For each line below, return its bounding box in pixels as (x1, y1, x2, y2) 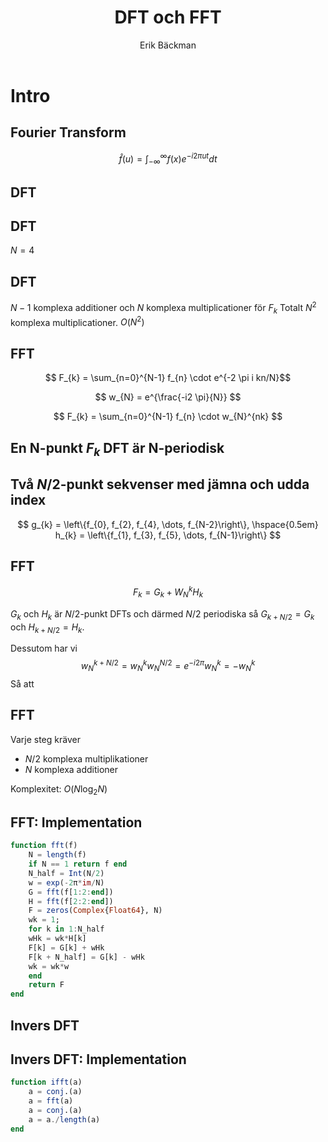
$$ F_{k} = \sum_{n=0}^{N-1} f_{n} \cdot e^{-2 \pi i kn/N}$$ (44, 372, 292, 384)
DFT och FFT (114, 6, 222, 29)
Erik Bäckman (139, 39, 197, 51)
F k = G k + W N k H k (132, 584, 204, 600)
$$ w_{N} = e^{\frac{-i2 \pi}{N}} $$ (94, 391, 242, 403)
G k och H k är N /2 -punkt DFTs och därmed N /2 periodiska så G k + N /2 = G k (10, 607, 315, 622)
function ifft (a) (10, 1077, 83, 1088)
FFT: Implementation (10, 814, 143, 831)
